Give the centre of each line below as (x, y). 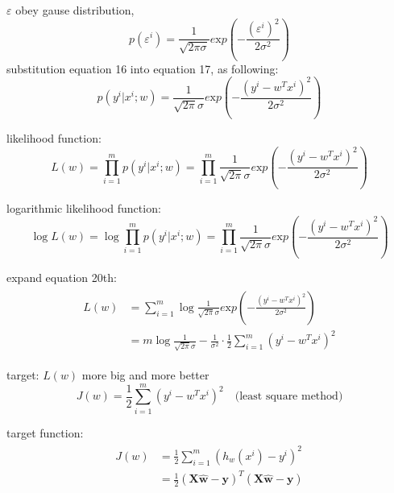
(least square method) (289, 397)
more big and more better (145, 375)
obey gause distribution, (75, 10)
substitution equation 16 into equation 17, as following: (143, 68)
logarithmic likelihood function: (84, 207)
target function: (45, 432)
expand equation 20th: (62, 278)
